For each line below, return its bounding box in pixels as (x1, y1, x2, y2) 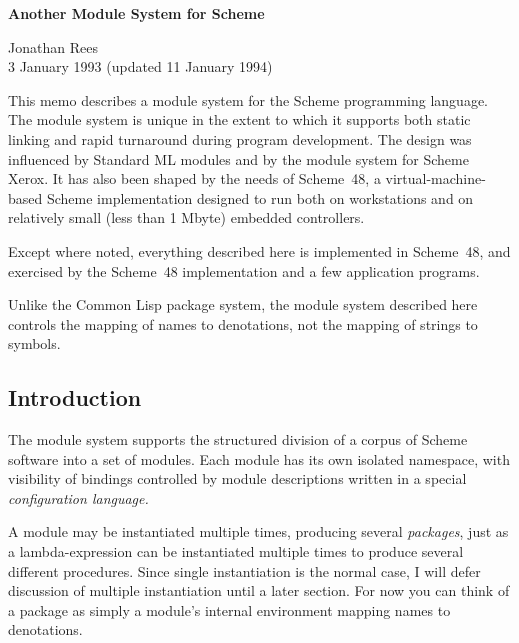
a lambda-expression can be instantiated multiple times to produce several (8, 541, 464, 562)
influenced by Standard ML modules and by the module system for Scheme (8, 148, 469, 169)
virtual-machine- (385, 168, 486, 189)
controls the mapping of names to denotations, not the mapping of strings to (8, 313, 478, 334)
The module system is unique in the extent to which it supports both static (8, 109, 471, 130)
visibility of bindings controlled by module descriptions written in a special (8, 468, 467, 489)
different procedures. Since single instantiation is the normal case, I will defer (8, 560, 481, 581)
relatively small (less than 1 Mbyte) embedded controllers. (8, 207, 365, 228)
